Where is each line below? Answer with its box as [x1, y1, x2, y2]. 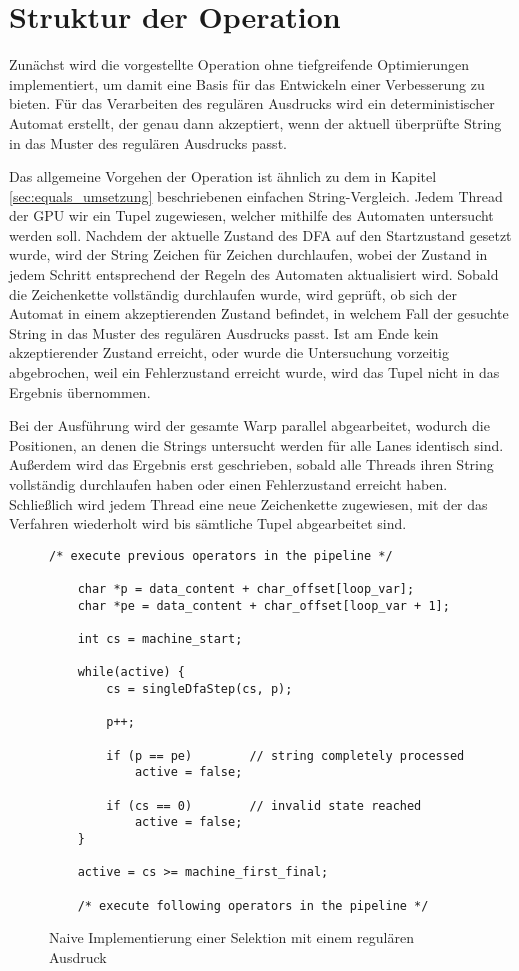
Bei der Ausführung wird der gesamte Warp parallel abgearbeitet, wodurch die [9, 415, 490, 436]
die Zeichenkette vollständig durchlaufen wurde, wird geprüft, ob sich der [9, 283, 457, 304]
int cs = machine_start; [77, 632, 243, 647]
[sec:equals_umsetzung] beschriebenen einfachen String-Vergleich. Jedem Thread [9, 185, 503, 206]
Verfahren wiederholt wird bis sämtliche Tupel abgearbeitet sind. [9, 513, 407, 534]
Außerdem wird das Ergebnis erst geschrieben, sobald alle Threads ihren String [9, 454, 494, 475]
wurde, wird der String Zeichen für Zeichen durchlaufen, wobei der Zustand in [9, 244, 488, 265]
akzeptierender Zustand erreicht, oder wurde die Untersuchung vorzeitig [9, 342, 449, 363]
